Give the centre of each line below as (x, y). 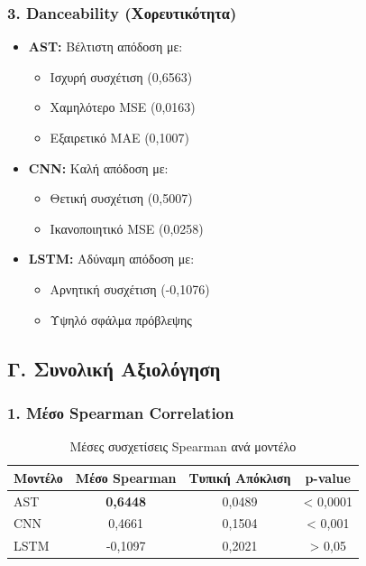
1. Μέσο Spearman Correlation (121, 412)
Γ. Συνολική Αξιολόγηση (114, 368)
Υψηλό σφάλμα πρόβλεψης (121, 319)
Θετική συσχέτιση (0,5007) (121, 198)
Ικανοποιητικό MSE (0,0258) (127, 228)
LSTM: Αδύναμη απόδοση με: (111, 259)
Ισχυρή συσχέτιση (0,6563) (121, 76)
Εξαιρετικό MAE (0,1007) (119, 137)
